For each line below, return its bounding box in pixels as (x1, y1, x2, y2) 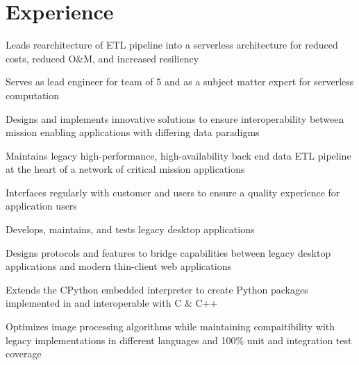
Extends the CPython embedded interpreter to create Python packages (6, 282, 308, 296)
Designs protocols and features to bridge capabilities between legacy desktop (6, 245, 331, 260)
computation (6, 87, 60, 102)
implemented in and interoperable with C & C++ (6, 296, 218, 310)
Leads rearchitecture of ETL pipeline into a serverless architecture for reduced (6, 37, 338, 52)
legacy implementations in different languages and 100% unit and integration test (6, 332, 352, 347)
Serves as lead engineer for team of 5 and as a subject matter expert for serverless (6, 74, 354, 89)
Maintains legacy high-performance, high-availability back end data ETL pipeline (6, 148, 351, 162)
